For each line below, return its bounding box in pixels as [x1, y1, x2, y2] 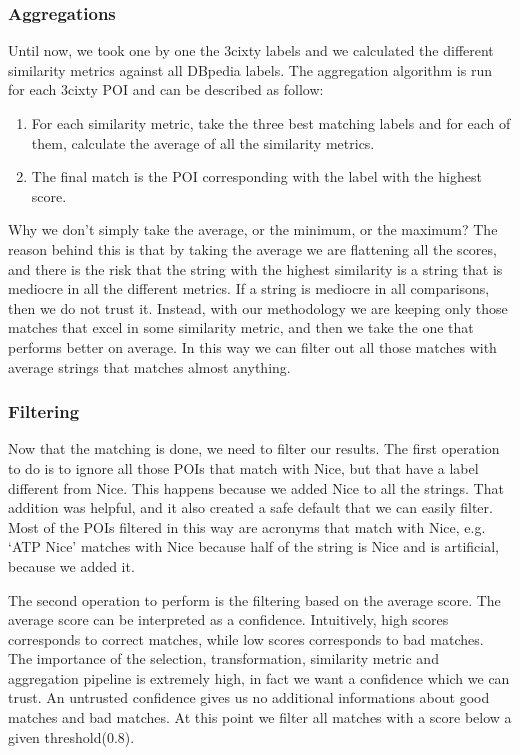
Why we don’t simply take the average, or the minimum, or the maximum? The [8, 219, 498, 240]
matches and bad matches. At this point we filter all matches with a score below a [8, 707, 512, 728]
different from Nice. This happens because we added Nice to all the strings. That [8, 477, 504, 498]
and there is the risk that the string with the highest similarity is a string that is [8, 258, 503, 279]
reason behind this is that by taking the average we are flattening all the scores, [8, 238, 497, 259]
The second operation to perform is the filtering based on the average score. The [8, 589, 501, 610]
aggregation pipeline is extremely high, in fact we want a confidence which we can [8, 667, 510, 688]
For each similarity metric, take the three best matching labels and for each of [31, 113, 511, 133]
